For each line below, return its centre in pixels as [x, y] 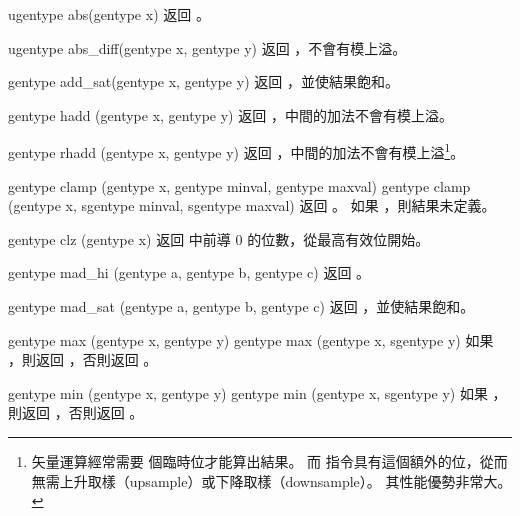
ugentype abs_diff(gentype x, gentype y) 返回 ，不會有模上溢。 [207, 47]
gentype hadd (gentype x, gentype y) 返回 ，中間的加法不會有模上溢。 [230, 114]
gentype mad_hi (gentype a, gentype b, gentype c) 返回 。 [189, 272]
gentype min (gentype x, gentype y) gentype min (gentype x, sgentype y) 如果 [248, 392]
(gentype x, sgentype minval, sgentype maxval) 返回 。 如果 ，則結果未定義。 [252, 205]
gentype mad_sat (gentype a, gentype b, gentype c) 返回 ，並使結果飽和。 [241, 306]
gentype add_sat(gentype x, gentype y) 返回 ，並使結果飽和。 [203, 81]
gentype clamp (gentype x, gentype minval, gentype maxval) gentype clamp [239, 185]
